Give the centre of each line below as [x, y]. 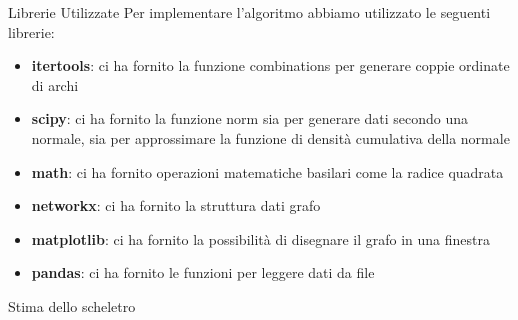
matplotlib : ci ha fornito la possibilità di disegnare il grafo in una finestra [261, 238]
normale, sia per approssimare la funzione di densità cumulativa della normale [270, 137]
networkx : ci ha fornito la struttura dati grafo [176, 205]
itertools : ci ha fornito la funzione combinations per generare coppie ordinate [270, 65]
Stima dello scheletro [72, 305]
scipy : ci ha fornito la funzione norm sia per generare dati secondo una [250, 118]
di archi [55, 84]
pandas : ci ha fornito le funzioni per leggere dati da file [203, 272]
